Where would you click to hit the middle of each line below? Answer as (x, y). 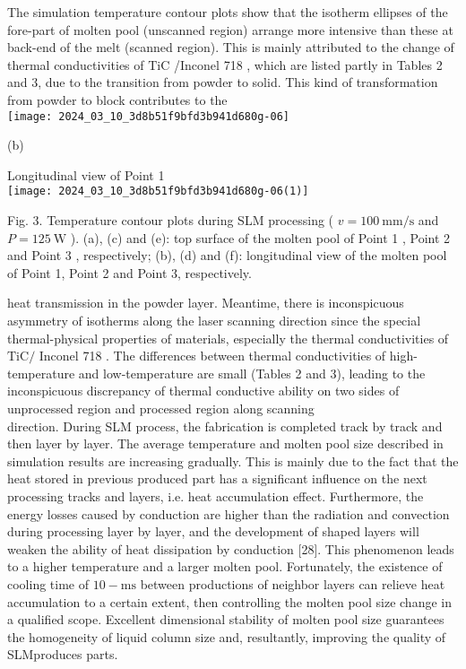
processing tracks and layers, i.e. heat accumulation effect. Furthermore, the (216, 495)
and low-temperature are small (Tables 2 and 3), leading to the (252, 373)
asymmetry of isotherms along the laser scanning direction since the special (214, 321)
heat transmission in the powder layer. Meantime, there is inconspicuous (206, 303)
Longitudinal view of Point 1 (86, 174)
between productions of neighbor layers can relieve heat (293, 583)
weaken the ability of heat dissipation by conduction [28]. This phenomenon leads (231, 548)
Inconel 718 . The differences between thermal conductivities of (212, 356)
